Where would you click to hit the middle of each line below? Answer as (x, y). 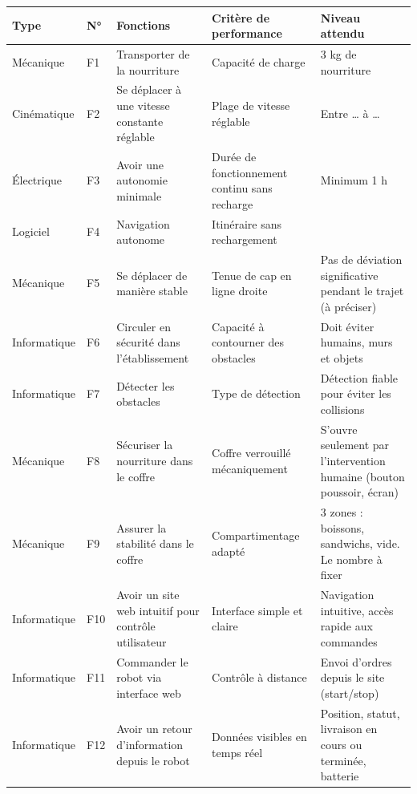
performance (247, 33)
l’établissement (153, 357)
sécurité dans (148, 342)
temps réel (237, 752)
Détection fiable (359, 377)
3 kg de (338, 53)
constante (140, 121)
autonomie (142, 180)
